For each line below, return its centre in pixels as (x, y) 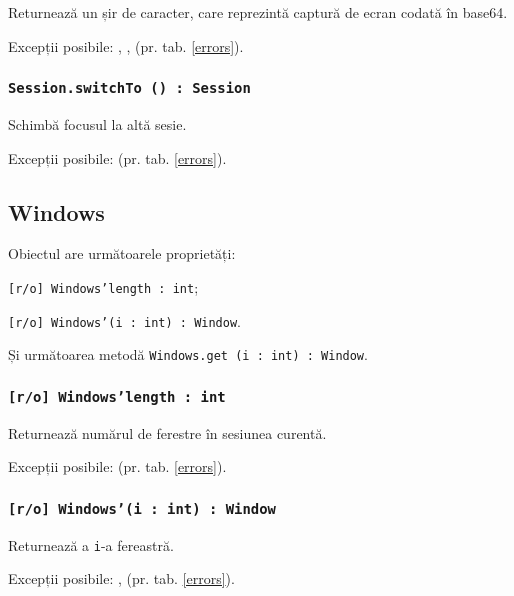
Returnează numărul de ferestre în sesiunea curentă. (167, 432)
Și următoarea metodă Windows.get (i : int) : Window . (188, 354)
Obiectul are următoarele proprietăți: (122, 253)
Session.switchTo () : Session (129, 88)
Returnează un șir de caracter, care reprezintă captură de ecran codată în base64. (258, 12)
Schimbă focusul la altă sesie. (97, 123)
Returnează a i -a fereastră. (91, 544)
